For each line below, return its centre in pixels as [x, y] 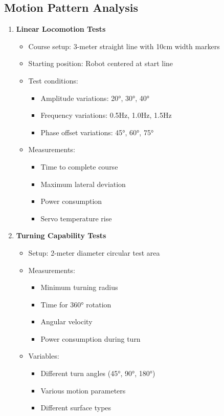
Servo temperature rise [76, 218]
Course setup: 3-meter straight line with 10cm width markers [124, 46]
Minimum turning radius [79, 287]
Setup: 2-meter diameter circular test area [94, 252]
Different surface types [76, 408]
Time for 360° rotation [76, 304]
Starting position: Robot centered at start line [101, 63]
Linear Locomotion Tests [61, 29]
